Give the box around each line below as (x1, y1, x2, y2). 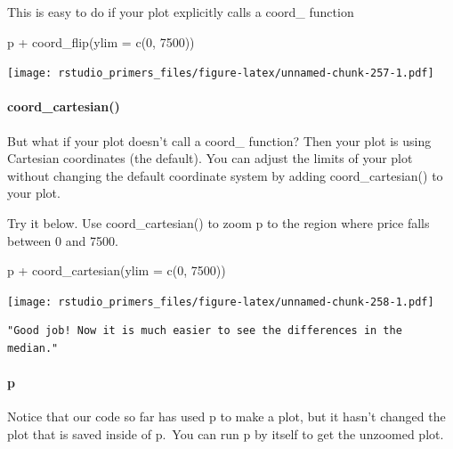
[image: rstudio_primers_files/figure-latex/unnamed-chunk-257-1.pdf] (7, 67, 434, 80)
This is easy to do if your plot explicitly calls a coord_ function (7, 3, 354, 20)
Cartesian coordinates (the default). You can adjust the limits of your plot (7, 149, 413, 167)
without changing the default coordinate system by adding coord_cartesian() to (7, 166, 443, 184)
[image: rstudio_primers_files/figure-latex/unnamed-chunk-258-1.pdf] (7, 295, 434, 308)
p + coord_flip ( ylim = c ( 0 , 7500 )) (7, 32, 195, 51)
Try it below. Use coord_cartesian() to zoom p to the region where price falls (7, 214, 430, 233)
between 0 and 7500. (7, 231, 118, 249)
